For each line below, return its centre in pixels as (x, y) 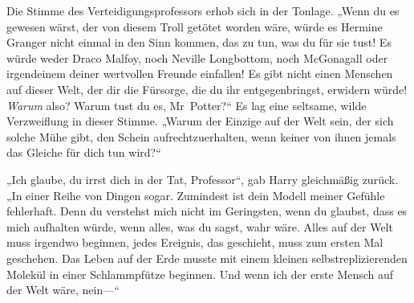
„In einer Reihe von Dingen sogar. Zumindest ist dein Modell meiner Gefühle (196, 195)
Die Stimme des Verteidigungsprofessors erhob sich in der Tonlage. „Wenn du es (203, 10)
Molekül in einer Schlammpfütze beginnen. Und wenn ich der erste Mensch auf (200, 274)
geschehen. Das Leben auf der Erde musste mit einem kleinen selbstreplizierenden (207, 258)
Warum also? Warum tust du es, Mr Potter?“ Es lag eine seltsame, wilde (187, 105)
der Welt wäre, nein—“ (63, 290)
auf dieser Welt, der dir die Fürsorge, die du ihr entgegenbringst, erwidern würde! (207, 89)
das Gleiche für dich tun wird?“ (84, 152)
